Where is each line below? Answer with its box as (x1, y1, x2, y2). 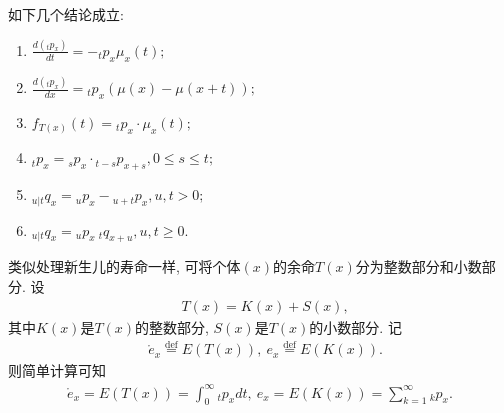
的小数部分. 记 (309, 316, 402, 337)
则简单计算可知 (8, 360, 106, 381)
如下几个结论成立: (8, 4, 124, 24)
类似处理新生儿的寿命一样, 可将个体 (8, 256, 241, 277)
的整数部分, (135, 316, 209, 337)
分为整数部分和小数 (355, 256, 482, 277)
